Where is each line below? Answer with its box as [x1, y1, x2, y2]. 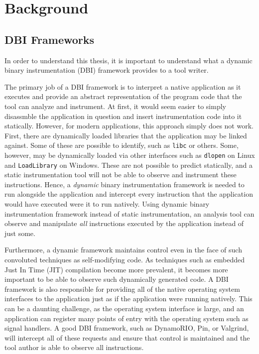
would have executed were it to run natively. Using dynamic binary [4, 199, 210, 209]
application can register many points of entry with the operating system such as [4, 313, 249, 323]
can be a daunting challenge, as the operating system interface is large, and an [4, 303, 244, 314]
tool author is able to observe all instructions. [4, 342, 144, 353]
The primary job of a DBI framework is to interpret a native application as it [4, 81, 241, 92]
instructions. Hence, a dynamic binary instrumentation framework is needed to [4, 179, 245, 189]
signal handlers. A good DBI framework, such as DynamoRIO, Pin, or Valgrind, [4, 323, 249, 333]
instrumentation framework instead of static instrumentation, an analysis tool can [4, 208, 255, 219]
